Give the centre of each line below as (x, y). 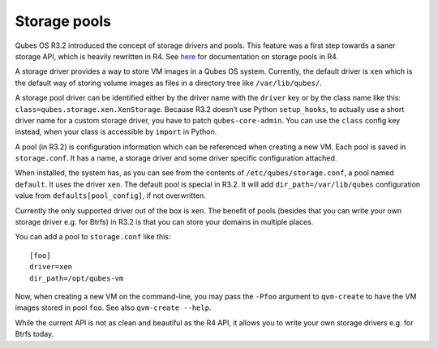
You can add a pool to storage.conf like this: (93, 237)
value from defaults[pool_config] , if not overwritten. (110, 195)
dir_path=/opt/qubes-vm (77, 278)
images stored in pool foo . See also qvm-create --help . (113, 307)
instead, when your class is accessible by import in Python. (116, 132)
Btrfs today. (34, 334)
